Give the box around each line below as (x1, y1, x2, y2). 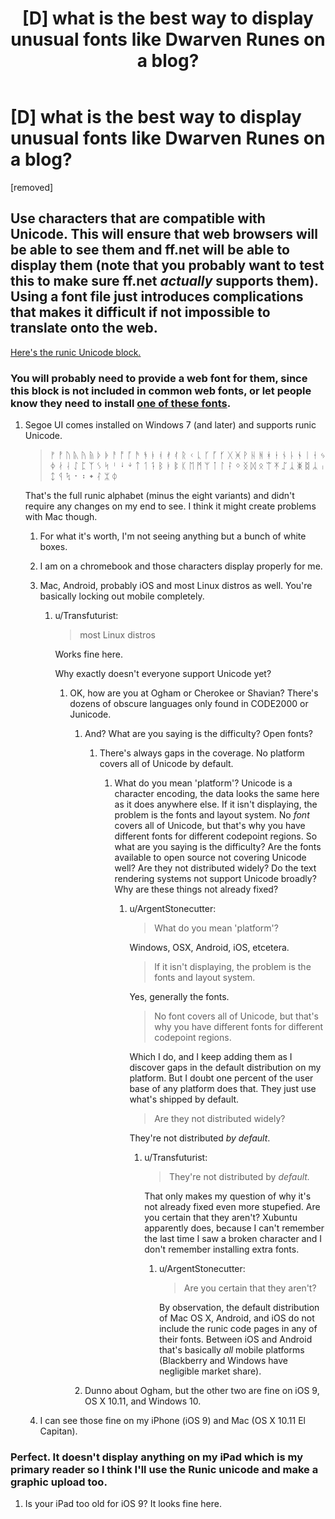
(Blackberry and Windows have (158, 1355, 288, 1367)
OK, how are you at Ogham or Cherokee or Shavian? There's (69, 687, 319, 699)
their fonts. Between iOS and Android (158, 1333, 313, 1346)
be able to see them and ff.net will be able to (10, 242, 290, 259)
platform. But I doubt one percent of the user (129, 1072, 314, 1084)
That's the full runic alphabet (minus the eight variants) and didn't (24, 490, 295, 502)
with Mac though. (24, 511, 98, 523)
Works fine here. (54, 648, 123, 661)
